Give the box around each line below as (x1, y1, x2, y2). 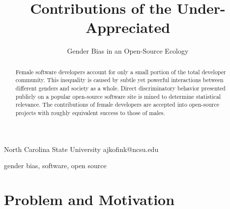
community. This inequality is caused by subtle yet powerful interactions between (15, 76, 224, 84)
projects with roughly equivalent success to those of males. (15, 108, 165, 117)
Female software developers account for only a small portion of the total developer (15, 67, 226, 76)
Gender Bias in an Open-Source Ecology (67, 46, 189, 56)
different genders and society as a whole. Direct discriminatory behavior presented (15, 84, 226, 92)
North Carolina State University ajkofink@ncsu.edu (4, 144, 159, 154)
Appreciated (85, 17, 171, 37)
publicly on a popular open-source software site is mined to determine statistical (15, 92, 221, 100)
